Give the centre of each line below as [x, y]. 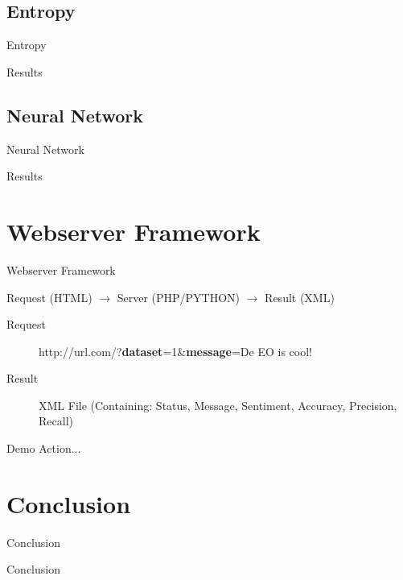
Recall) [56, 421]
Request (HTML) [49, 297]
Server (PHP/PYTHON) [179, 297]
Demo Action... [44, 448]
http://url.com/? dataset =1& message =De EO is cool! [175, 351]
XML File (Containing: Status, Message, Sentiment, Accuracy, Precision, [218, 405]
